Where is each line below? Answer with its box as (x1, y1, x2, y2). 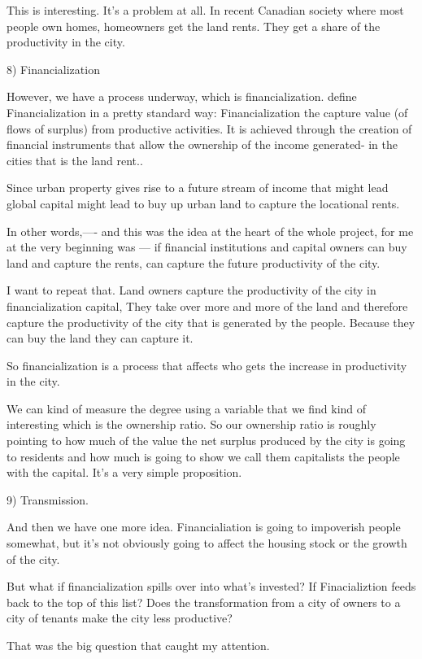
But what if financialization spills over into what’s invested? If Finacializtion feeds (7, 578, 416, 595)
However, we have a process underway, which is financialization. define (7, 88, 357, 105)
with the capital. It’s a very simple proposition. (7, 464, 242, 481)
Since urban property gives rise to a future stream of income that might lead (7, 179, 389, 196)
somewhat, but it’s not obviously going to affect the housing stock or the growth (7, 535, 407, 552)
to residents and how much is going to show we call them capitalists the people (7, 447, 400, 465)
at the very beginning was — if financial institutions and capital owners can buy (7, 238, 407, 255)
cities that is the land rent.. (7, 151, 143, 168)
